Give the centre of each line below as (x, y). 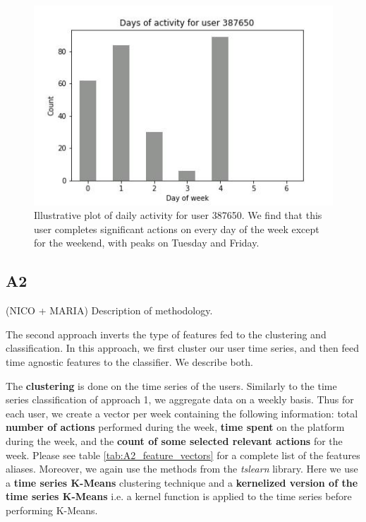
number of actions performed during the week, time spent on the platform (175, 427)
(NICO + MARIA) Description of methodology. (109, 310)
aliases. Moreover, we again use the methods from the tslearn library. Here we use (182, 469)
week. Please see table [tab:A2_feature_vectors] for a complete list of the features (183, 455)
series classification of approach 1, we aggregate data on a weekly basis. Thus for (180, 399)
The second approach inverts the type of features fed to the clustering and (166, 334)
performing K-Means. (52, 510)
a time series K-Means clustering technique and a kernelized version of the (182, 482)
